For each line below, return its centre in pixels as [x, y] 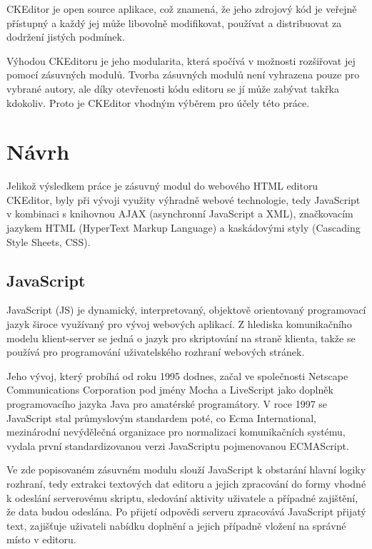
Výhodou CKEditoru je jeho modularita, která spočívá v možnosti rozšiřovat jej [181, 60]
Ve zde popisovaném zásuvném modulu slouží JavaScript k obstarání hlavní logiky [186, 470]
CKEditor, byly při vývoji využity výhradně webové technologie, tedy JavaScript [184, 199]
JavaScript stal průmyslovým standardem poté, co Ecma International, [162, 417]
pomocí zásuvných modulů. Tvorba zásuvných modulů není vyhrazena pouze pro [183, 75]
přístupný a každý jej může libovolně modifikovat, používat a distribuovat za [174, 22]
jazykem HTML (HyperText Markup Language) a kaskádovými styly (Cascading [184, 228]
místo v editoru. [41, 539]
